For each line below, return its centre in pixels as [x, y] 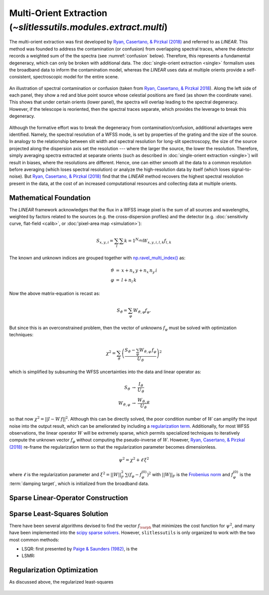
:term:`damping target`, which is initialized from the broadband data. [79, 483]
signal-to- [241, 169]
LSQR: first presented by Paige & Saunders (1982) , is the [80, 549]
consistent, [21, 77]
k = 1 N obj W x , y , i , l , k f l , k [148, 241]
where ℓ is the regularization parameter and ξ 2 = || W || [65, 474]
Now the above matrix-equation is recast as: [55, 293]
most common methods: [34, 540]
